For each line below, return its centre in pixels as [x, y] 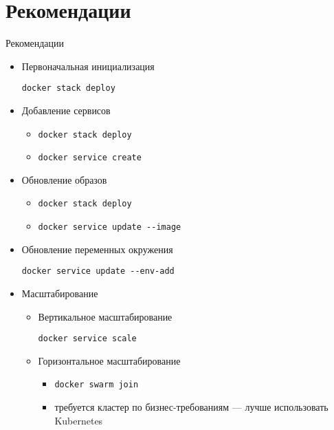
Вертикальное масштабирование [105, 316]
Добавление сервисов [66, 110]
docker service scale [87, 339]
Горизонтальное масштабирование [109, 360]
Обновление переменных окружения [97, 249]
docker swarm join [97, 385]
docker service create [90, 158]
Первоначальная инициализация [88, 66]
